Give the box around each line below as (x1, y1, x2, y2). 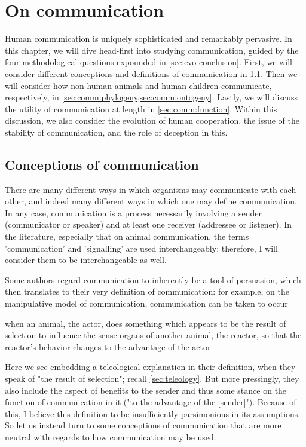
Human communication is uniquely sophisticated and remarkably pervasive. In (5, 32, 292, 45)
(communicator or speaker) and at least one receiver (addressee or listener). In (5, 218, 292, 231)
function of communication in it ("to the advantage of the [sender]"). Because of (5, 396, 296, 408)
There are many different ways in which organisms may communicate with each (5, 183, 296, 195)
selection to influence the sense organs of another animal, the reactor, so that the (5, 329, 302, 341)
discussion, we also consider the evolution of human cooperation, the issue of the (5, 114, 299, 127)
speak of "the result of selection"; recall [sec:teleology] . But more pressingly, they (5, 372, 299, 384)
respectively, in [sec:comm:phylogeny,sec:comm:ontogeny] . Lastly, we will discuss (5, 91, 298, 103)
